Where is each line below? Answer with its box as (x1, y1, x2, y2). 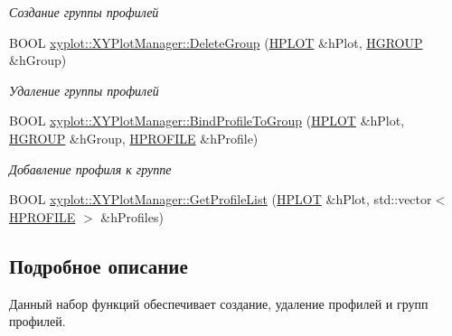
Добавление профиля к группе (9, 159, 172, 178)
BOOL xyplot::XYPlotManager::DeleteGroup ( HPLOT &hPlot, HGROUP (9, 33, 423, 51)
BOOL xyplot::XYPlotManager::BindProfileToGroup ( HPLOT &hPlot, (9, 111, 405, 130)
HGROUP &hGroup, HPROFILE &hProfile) (9, 128, 259, 147)
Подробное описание (9, 251, 188, 279)
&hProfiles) (100, 207, 164, 226)
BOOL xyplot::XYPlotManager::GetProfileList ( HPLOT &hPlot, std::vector (9, 190, 432, 209)
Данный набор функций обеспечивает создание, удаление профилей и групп (9, 294, 428, 313)
